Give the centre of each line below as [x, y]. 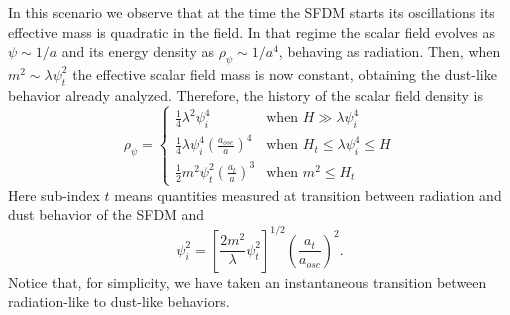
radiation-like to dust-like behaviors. [119, 301]
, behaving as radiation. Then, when [389, 51]
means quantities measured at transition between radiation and [308, 194]
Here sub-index [54, 194]
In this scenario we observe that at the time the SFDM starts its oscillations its [251, 12]
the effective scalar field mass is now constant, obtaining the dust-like [284, 73]
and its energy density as [138, 51]
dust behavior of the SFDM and [106, 214]
